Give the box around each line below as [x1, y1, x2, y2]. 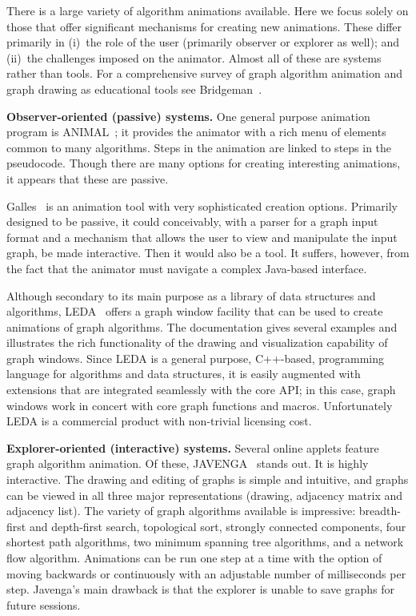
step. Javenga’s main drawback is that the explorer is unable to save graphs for [6, 581, 395, 598]
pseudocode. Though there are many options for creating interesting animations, [6, 155, 401, 171]
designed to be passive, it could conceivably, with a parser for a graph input [6, 213, 378, 230]
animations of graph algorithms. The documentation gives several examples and [6, 318, 398, 335]
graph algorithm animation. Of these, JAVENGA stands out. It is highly [6, 455, 369, 472]
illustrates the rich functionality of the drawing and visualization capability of [6, 334, 388, 351]
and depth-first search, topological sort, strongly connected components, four [29, 517, 406, 534]
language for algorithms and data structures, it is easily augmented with [6, 365, 361, 382]
